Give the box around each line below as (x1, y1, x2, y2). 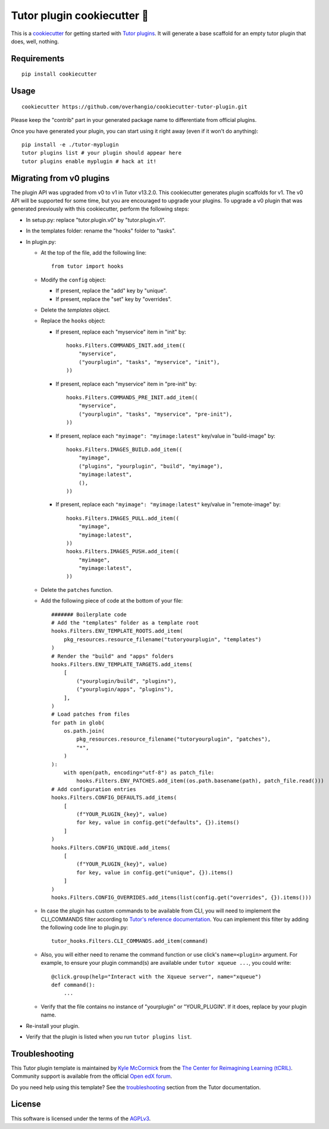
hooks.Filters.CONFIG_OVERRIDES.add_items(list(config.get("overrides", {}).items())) (51, 894, 312, 901)
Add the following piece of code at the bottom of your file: (40, 597, 183, 604)
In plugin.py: (26, 238, 57, 245)
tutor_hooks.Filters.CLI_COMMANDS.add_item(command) (51, 937, 208, 945)
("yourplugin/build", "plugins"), (76, 678, 177, 684)
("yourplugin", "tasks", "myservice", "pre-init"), (78, 410, 233, 418)
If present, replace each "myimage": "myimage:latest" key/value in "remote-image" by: (55, 501, 281, 508)
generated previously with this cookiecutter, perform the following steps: (11, 205, 190, 212)
